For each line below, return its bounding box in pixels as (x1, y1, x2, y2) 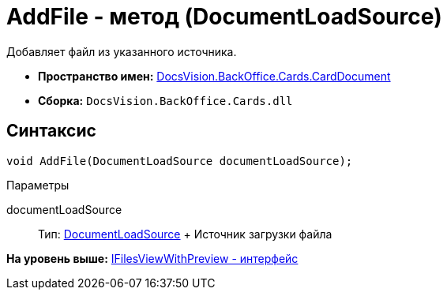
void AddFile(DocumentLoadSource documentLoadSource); (6, 154, 353, 167)
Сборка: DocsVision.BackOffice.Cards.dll (38, 93, 293, 107)
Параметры (6, 178, 69, 192)
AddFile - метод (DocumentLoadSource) (6, 3, 442, 30)
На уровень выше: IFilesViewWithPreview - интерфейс (6, 251, 299, 265)
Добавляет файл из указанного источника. (6, 44, 237, 58)
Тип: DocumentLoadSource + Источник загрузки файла (38, 227, 332, 241)
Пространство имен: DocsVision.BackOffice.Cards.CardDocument (38, 69, 391, 83)
